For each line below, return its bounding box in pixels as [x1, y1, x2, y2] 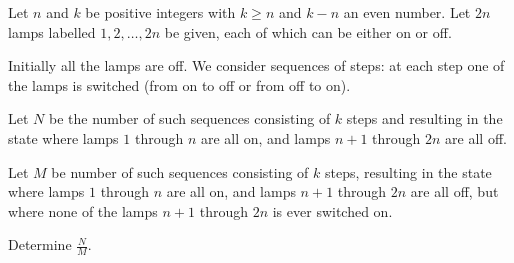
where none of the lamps [8, 200, 158, 221]
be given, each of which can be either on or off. [164, 21, 452, 42]
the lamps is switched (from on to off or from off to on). [8, 74, 351, 95]
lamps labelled [8, 21, 96, 42]
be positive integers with [85, 2, 236, 22]
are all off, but [410, 181, 499, 202]
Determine [8, 234, 72, 255]
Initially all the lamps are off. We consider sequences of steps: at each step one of [8, 55, 505, 76]
